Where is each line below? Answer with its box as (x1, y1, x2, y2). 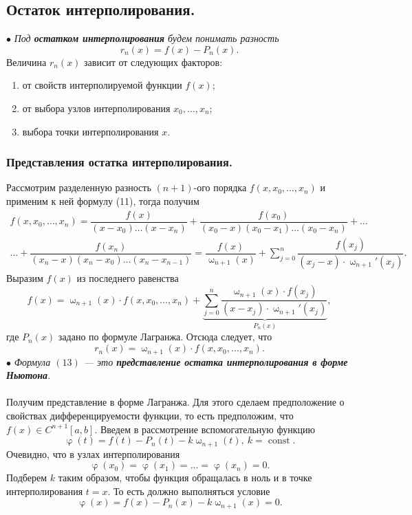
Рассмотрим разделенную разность (6, 180, 151, 195)
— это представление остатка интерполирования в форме (83, 354, 348, 369)
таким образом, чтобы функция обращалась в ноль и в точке (58, 470, 312, 485)
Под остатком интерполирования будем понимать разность (14, 31, 279, 45)
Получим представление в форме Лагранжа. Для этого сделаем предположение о (6, 395, 345, 409)
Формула (14, 354, 51, 369)
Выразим (6, 270, 43, 285)
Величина (6, 54, 47, 69)
